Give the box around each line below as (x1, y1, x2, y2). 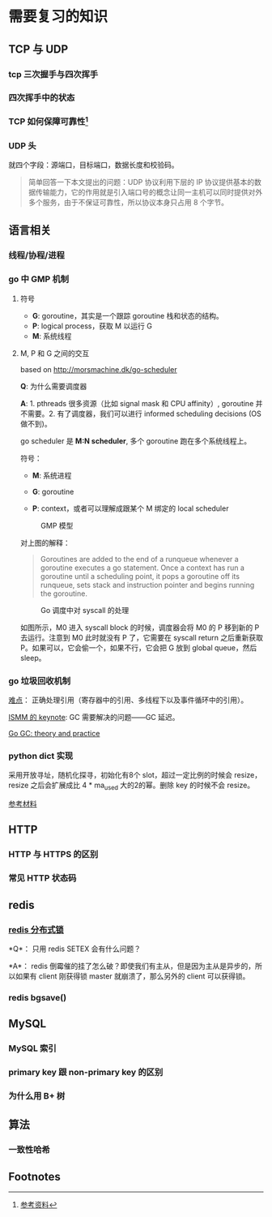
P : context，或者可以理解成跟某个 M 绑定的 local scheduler (32, 504, 229, 513)
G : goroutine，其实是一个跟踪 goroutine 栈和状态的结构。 (32, 311, 224, 320)
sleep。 (19, 653, 46, 662)
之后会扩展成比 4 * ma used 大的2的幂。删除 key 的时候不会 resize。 (30, 780, 255, 792)
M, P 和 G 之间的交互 (19, 348, 90, 358)
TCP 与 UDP (8, 42, 69, 56)
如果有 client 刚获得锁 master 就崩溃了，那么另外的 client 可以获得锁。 (15, 971, 250, 981)
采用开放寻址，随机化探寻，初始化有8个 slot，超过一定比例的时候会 (8, 770, 233, 780)
